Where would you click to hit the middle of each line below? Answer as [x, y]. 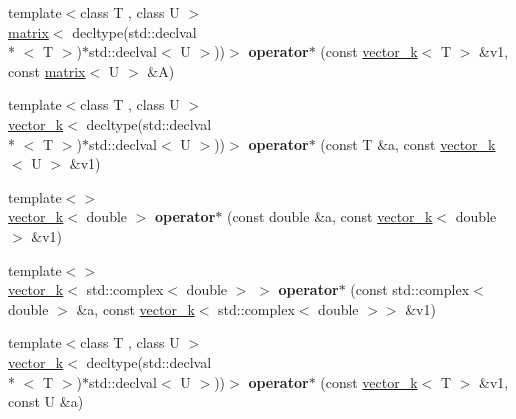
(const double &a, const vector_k [329, 216]
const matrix [47, 70]
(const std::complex [410, 289]
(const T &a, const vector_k [408, 143]
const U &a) [46, 401]
